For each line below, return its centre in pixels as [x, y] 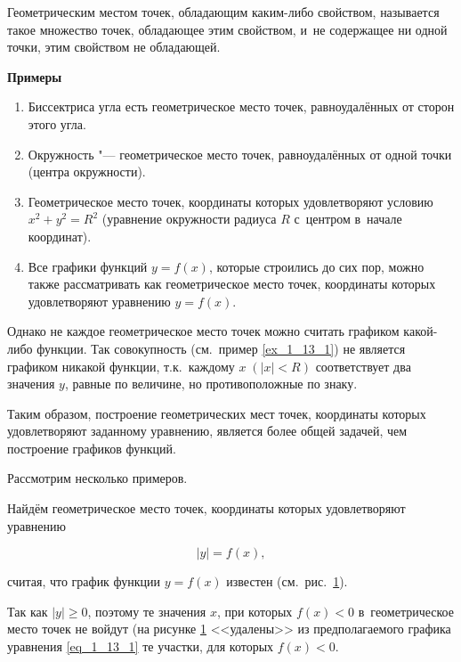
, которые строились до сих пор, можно [316, 266]
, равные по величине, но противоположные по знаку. [211, 384]
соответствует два [363, 366]
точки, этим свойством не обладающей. [114, 47]
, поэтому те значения [147, 611]
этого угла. [57, 123]
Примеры [35, 76]
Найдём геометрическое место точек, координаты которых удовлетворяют [206, 508]
